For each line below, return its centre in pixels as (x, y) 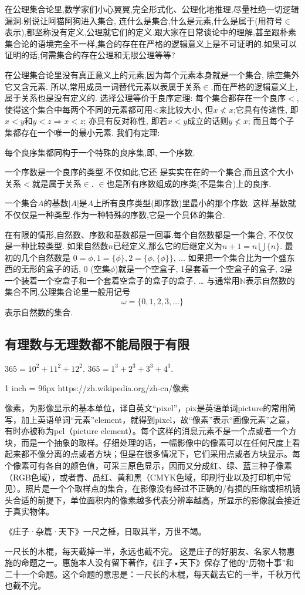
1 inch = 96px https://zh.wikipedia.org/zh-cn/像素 (97, 388)
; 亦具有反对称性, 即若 (126, 121)
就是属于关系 (57, 183)
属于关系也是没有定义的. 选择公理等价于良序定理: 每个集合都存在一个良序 (145, 98)
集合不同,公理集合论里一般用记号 (67, 292)
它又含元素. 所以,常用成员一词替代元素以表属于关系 (103, 86)
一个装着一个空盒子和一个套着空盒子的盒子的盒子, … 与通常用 (122, 280)
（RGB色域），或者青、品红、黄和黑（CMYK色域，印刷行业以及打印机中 (144, 477)
